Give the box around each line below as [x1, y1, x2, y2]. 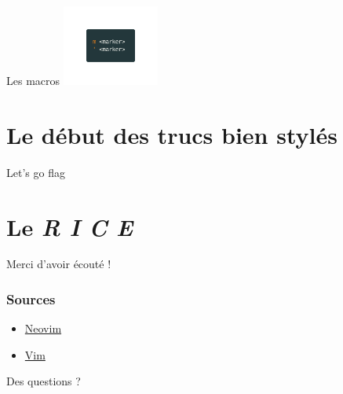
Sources [6, 289, 56, 308]
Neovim [24, 320, 62, 337]
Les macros [6, 72, 60, 88]
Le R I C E [6, 210, 133, 243]
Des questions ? [6, 373, 81, 389]
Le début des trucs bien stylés [6, 118, 338, 150]
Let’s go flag [6, 164, 65, 180]
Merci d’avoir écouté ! [6, 256, 111, 272]
